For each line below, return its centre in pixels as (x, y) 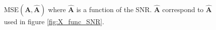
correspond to (183, 9)
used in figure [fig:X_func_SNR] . (54, 21)
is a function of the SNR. (114, 9)
